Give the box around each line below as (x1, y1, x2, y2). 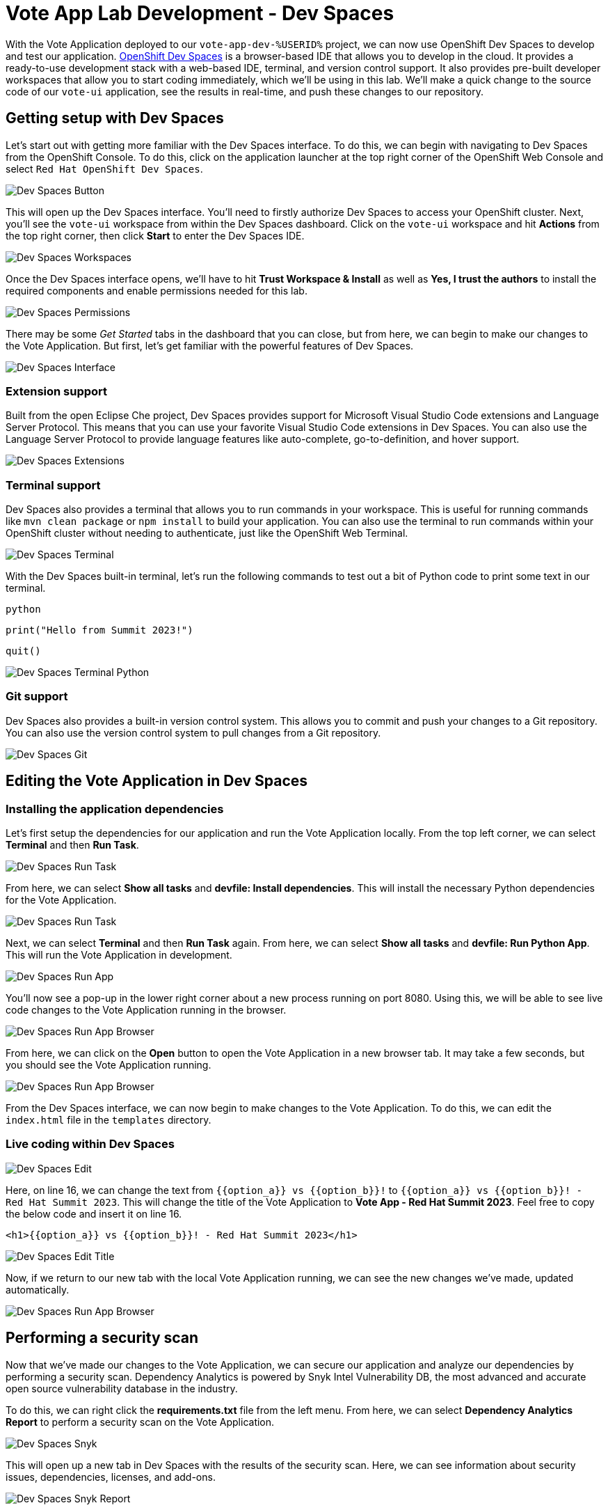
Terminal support (6, 478, 101, 492)
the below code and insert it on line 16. (6, 1207, 182, 1220)
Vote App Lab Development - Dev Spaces (6, 1, 394, 25)
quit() (6, 645, 41, 657)
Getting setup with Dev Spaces (6, 109, 224, 127)
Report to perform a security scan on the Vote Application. (6, 1415, 275, 1428)
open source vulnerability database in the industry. (6, 1382, 238, 1394)
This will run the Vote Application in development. (6, 949, 232, 961)
